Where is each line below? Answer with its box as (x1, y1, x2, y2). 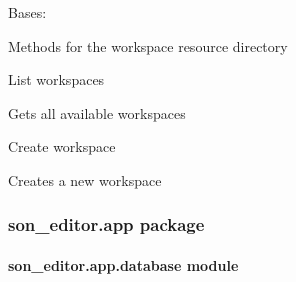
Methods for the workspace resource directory (8, 35, 288, 56)
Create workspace (8, 136, 116, 157)
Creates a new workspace (8, 169, 162, 190)
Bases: (8, 2, 47, 22)
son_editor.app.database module (8, 255, 239, 275)
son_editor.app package (8, 212, 205, 237)
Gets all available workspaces (8, 102, 186, 123)
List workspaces (8, 69, 105, 90)
